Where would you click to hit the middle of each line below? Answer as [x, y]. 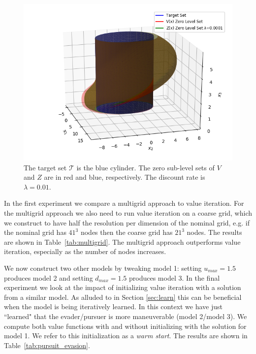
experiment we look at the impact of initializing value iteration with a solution [123, 287]
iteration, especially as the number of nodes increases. [85, 251]
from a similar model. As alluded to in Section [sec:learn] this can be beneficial [123, 297]
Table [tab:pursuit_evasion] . [47, 345]
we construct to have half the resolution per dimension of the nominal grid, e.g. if [127, 222]
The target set [45, 167]
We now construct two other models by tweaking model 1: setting [103, 268]
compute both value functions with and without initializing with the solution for [125, 326]
